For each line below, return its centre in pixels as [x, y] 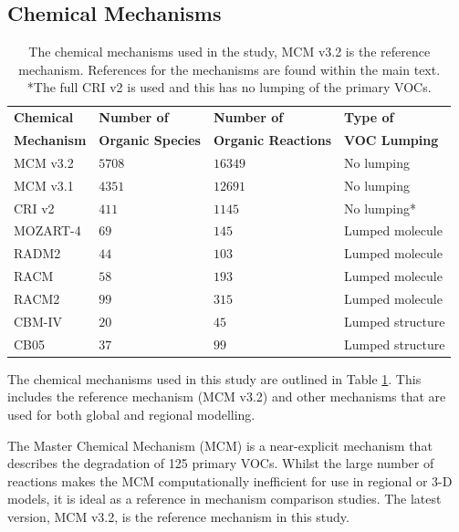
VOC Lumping [391, 140]
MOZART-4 [47, 230]
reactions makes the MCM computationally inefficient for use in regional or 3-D [230, 480]
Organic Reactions [272, 140]
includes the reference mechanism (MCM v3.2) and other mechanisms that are [227, 396]
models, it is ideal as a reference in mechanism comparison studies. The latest [224, 499]
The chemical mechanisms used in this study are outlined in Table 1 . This [214, 378]
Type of [369, 117]
